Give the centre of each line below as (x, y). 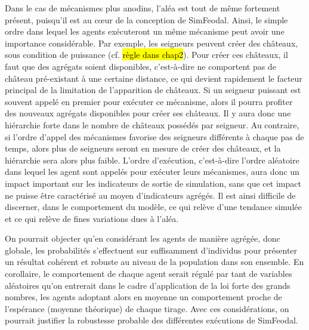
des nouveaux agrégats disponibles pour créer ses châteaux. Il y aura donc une (148, 113)
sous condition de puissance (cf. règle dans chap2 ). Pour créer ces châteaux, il (146, 55)
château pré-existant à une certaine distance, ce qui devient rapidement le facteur (154, 78)
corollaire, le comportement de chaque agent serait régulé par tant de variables (149, 274)
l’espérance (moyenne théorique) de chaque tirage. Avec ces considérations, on (147, 308)
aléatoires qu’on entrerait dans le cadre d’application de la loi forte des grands (148, 285)
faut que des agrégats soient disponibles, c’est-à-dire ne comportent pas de (140, 66)
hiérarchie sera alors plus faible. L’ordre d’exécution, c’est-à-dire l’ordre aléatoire (152, 160)
